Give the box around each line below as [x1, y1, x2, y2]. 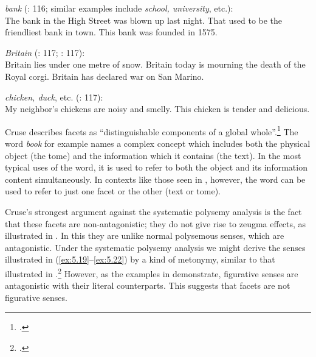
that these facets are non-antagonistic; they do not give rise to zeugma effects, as [5, 217, 306, 230]
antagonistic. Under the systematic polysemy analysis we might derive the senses [5, 241, 306, 253]
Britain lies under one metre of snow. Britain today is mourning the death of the [5, 58, 306, 71]
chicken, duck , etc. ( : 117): [5, 90, 103, 103]
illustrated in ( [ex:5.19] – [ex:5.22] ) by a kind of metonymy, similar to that [5, 253, 275, 266]
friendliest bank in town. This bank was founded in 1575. [5, 26, 218, 38]
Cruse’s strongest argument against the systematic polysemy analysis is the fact [5, 205, 302, 217]
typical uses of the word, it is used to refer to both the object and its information [5, 161, 307, 174]
